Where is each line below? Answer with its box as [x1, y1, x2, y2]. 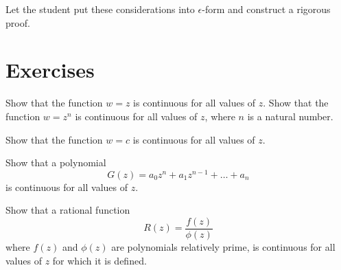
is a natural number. [247, 109, 333, 123]
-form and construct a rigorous [202, 2, 331, 16]
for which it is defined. [52, 253, 147, 267]
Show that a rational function [5, 203, 130, 217]
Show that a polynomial [5, 155, 106, 170]
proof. [5, 15, 30, 30]
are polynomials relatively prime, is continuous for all [111, 240, 336, 254]
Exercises [5, 56, 95, 84]
